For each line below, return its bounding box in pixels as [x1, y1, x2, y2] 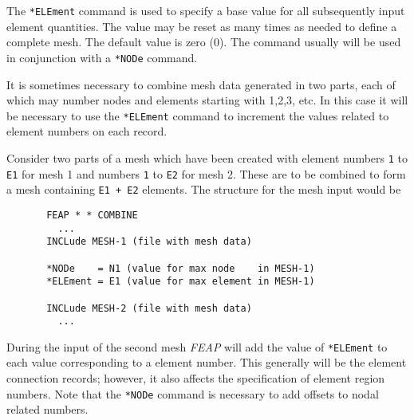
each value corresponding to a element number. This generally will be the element [6, 354, 407, 371]
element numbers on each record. [6, 123, 168, 139]
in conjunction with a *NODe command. [6, 49, 198, 65]
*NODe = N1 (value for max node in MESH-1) [46, 262, 315, 274]
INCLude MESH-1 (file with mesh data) [46, 236, 252, 248]
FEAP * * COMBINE [46, 209, 138, 221]
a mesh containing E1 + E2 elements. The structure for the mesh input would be [6, 181, 401, 198]
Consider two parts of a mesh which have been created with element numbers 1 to [6, 149, 408, 166]
